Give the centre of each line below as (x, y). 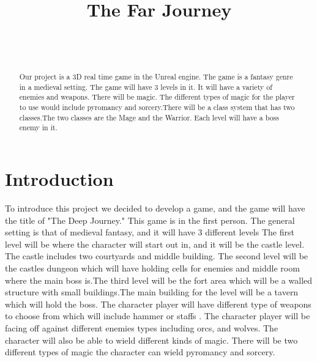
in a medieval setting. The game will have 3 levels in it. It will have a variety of (146, 87)
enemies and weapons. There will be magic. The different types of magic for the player (157, 97)
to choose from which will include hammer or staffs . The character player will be (158, 316)
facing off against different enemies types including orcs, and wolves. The (142, 327)
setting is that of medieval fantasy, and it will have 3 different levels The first (150, 232)
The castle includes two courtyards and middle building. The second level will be (157, 256)
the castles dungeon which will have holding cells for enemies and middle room (152, 268)
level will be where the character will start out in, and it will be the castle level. (155, 244)
